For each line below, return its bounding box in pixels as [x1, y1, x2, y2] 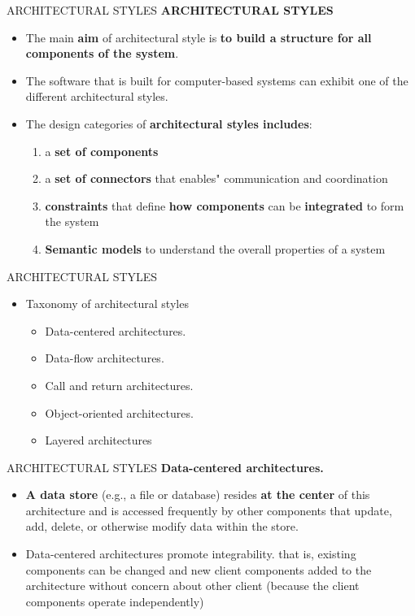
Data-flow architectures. [45, 349, 164, 367]
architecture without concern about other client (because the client [25, 577, 360, 594]
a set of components [45, 142, 159, 159]
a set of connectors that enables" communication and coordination [45, 170, 388, 187]
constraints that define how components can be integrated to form [45, 197, 404, 214]
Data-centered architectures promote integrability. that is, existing [25, 545, 356, 562]
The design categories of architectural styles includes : [25, 115, 312, 132]
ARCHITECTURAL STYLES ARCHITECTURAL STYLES [7, 2, 334, 18]
